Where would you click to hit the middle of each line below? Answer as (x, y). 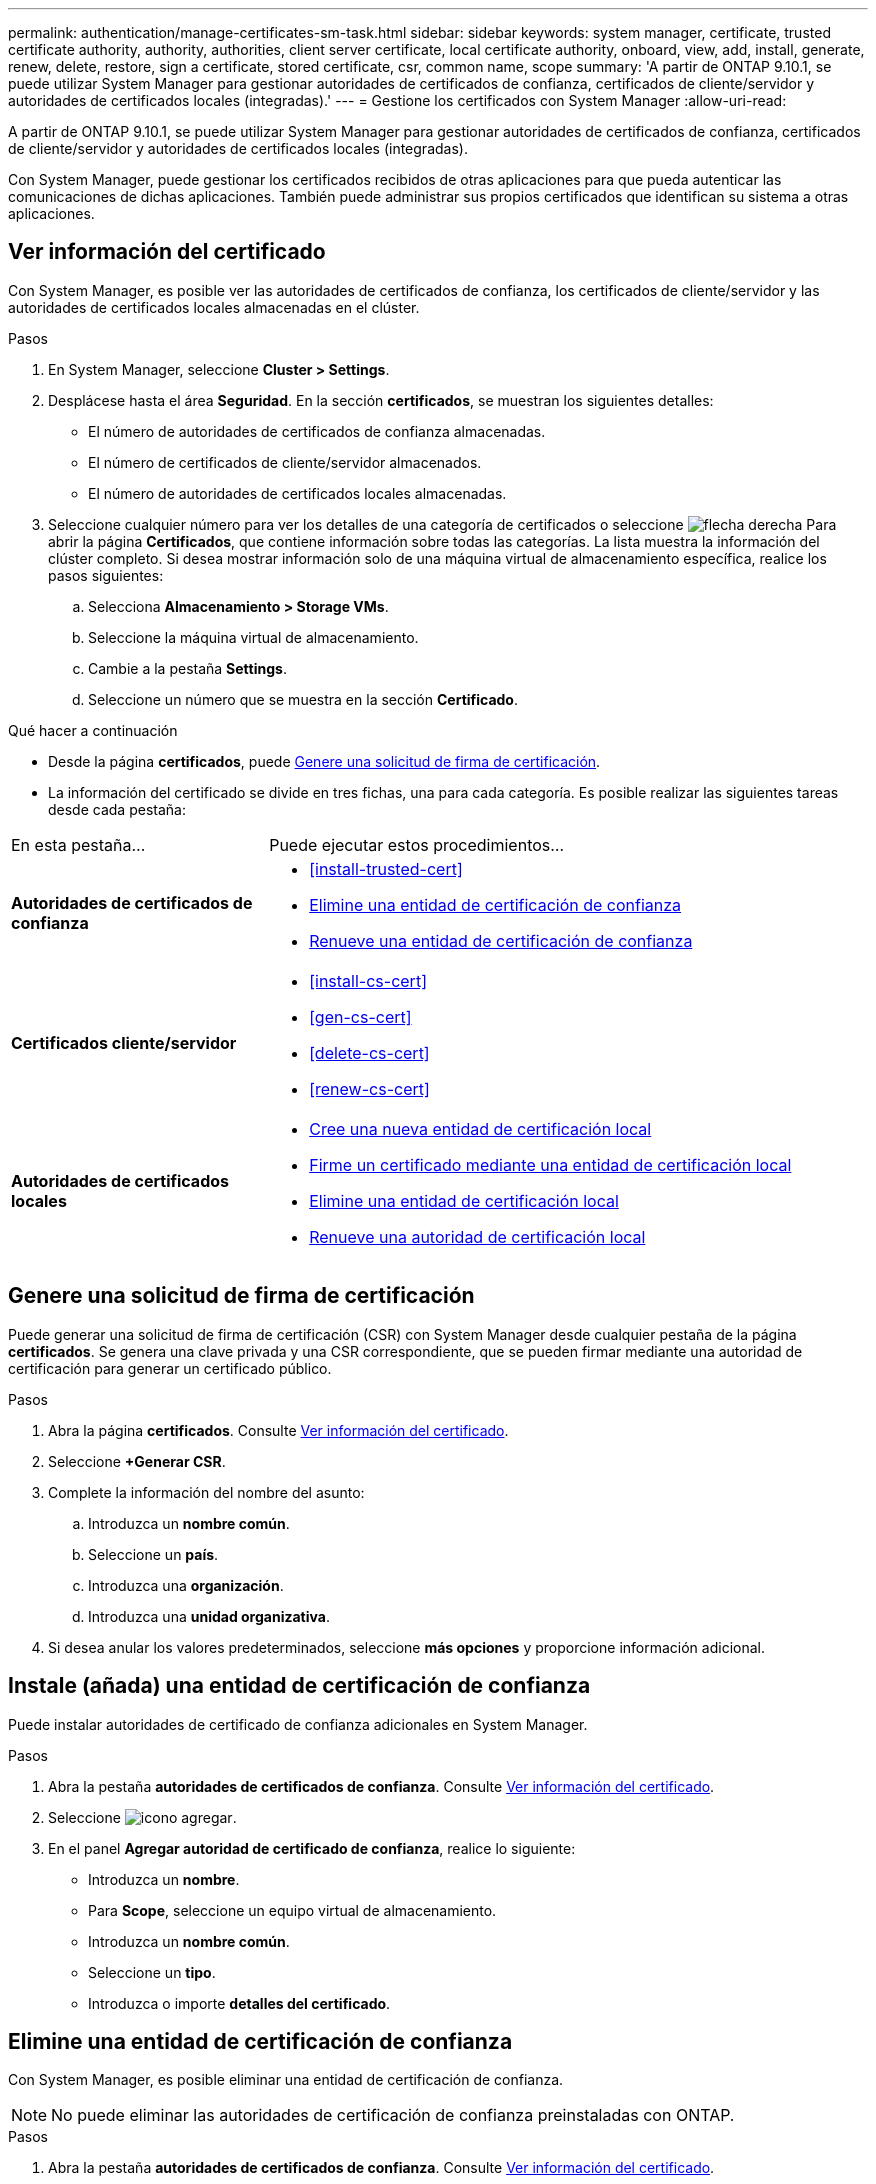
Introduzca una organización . (186, 1585)
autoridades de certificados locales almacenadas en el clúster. (214, 307)
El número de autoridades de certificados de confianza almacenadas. (317, 431)
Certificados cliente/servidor (124, 1042)
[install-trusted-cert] (386, 868)
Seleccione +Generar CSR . (137, 1461)
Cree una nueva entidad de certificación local (480, 1128)
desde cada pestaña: (117, 809)
